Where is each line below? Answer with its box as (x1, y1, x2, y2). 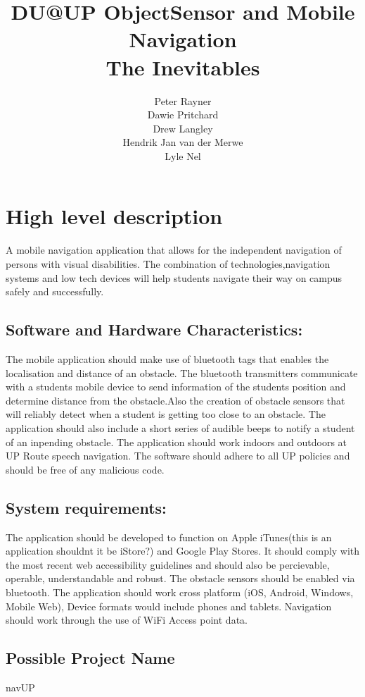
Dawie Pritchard (147, 107, 219, 122)
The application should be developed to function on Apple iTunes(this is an (6, 529, 332, 544)
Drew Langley (153, 121, 213, 135)
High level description (6, 202, 223, 230)
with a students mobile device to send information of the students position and (6, 379, 346, 394)
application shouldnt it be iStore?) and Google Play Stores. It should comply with (6, 543, 360, 558)
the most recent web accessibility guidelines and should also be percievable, (6, 557, 330, 572)
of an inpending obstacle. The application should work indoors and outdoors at (6, 434, 347, 449)
